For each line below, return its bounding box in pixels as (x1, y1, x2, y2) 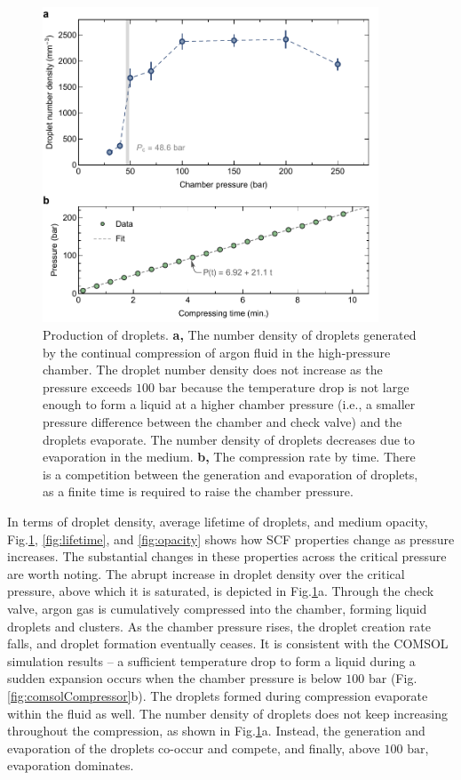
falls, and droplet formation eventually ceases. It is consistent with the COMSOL (7, 634, 449, 653)
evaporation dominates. (7, 756, 134, 775)
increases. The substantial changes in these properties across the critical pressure (7, 547, 447, 566)
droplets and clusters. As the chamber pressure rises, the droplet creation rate (7, 616, 431, 635)
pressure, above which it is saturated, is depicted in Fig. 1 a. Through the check (7, 582, 434, 600)
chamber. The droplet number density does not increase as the (43, 360, 383, 379)
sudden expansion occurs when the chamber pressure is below (7, 669, 342, 688)
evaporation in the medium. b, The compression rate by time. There (43, 447, 416, 466)
